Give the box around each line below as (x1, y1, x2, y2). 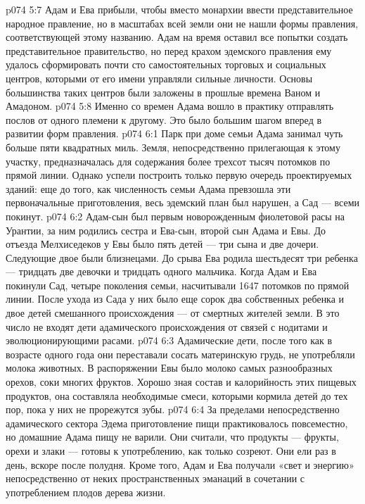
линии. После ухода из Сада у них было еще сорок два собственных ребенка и (6, 291, 345, 306)
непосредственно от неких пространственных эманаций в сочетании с (6, 471, 305, 486)
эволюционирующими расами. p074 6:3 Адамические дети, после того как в (6, 333, 333, 348)
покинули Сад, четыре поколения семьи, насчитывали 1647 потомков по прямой (6, 277, 350, 292)
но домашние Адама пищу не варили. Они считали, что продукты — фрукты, (6, 429, 339, 444)
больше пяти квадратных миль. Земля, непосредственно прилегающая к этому (6, 139, 340, 154)
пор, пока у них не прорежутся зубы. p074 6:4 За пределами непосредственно (6, 402, 340, 417)
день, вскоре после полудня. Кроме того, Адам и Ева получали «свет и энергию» (6, 457, 354, 472)
